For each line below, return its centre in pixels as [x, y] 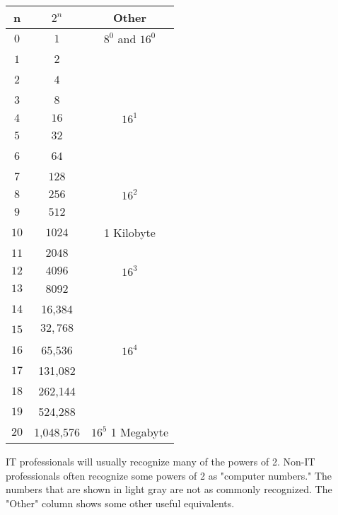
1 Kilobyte [130, 232]
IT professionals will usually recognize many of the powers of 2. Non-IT [161, 461]
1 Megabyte [140, 432]
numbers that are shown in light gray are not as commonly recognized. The [169, 489]
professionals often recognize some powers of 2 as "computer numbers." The [169, 475]
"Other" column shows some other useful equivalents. [120, 503]
